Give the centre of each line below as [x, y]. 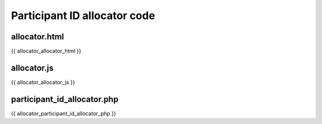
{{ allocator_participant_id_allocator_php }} [64, 113]
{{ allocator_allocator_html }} [46, 51]
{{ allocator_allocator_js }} [43, 82]
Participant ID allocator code [83, 15]
